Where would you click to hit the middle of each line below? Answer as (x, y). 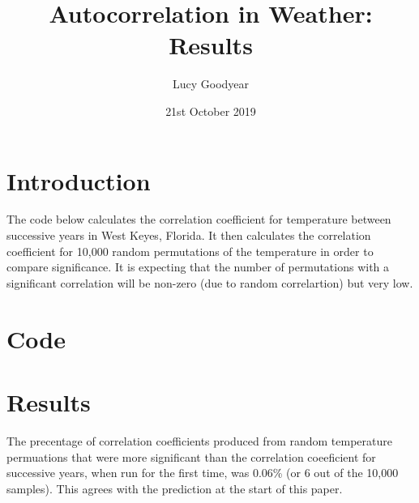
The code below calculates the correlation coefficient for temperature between (199, 219)
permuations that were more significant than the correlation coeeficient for (191, 456)
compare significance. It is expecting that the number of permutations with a (198, 267)
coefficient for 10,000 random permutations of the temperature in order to (190, 251)
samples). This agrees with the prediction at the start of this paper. (175, 488)
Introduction (79, 180)
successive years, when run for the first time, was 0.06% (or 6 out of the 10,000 (203, 473)
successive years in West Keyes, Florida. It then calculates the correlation (189, 235)
